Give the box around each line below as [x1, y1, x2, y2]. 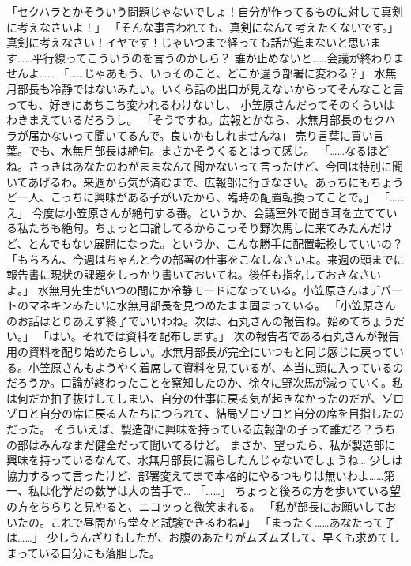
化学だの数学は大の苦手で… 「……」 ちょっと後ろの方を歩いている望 [50, 482, 402, 499]
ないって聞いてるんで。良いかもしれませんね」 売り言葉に [50, 126, 351, 143]
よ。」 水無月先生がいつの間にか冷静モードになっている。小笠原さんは [6, 281, 369, 298]
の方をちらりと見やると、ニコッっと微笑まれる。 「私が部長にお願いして [6, 498, 386, 514]
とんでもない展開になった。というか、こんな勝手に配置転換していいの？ [28, 234, 403, 251]
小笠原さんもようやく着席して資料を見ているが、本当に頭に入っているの [28, 358, 404, 375]
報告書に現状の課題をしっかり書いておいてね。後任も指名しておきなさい [6, 266, 381, 283]
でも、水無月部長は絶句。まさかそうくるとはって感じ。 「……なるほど [28, 142, 390, 159]
